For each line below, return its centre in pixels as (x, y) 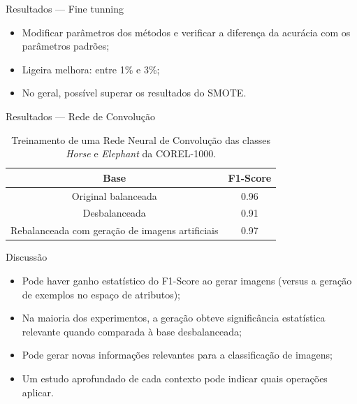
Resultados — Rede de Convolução (81, 116)
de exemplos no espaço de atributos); (101, 294)
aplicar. (38, 392)
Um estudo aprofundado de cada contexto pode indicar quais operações (175, 378)
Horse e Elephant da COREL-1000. (141, 153)
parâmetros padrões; (66, 46)
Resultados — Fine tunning (65, 8)
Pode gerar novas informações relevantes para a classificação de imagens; (177, 355)
